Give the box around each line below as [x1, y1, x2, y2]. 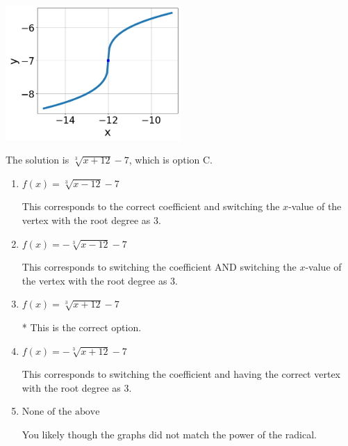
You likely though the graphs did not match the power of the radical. [22, 427, 317, 441]
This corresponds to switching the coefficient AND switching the [22, 260, 297, 274]
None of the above [22, 407, 100, 417]
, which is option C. [129, 152, 213, 167]
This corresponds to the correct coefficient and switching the [22, 199, 280, 214]
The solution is [6, 152, 69, 167]
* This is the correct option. [22, 320, 142, 335]
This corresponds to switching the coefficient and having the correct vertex [22, 367, 340, 381]
